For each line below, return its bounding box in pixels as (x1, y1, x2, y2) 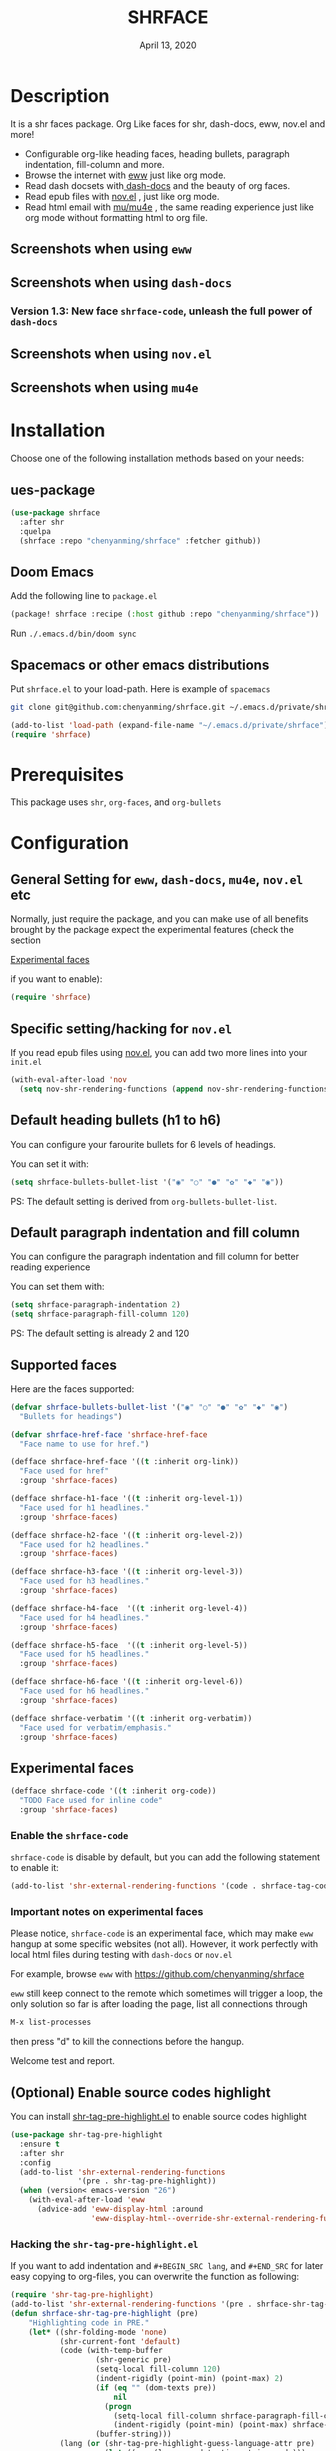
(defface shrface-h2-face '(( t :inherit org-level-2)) (10, 1530, 244, 1540)
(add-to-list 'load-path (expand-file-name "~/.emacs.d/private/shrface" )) (10, 720, 333, 730)
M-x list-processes (10, 2017, 92, 2028)
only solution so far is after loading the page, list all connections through (10, 1998, 308, 2010)
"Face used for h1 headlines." (19, 1502, 150, 1513)
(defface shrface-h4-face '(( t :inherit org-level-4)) (10, 1603, 248, 1613)
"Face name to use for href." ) (19, 1439, 150, 1449)
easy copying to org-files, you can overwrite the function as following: (10, 2271, 300, 2283)
